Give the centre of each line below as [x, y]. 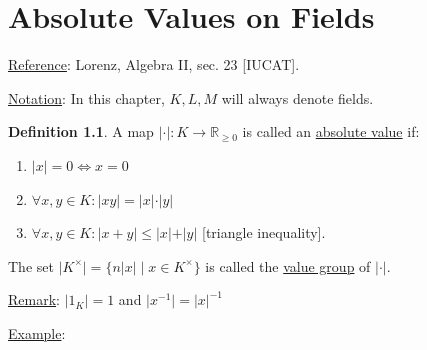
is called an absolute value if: [331, 131]
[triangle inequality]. [264, 232]
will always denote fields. [297, 97]
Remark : [34, 299]
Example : [37, 332]
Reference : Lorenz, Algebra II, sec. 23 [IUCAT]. [154, 64]
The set [31, 265]
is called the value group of [288, 265]
